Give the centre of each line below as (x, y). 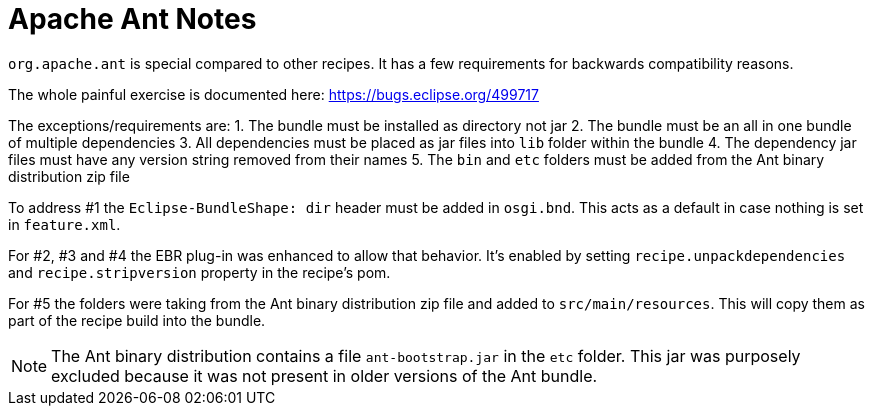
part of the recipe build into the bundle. (137, 320)
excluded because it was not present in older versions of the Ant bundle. (324, 375)
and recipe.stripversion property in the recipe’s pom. (199, 272)
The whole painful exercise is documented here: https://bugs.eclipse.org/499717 (273, 94)
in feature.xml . (64, 224)
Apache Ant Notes (132, 19)
